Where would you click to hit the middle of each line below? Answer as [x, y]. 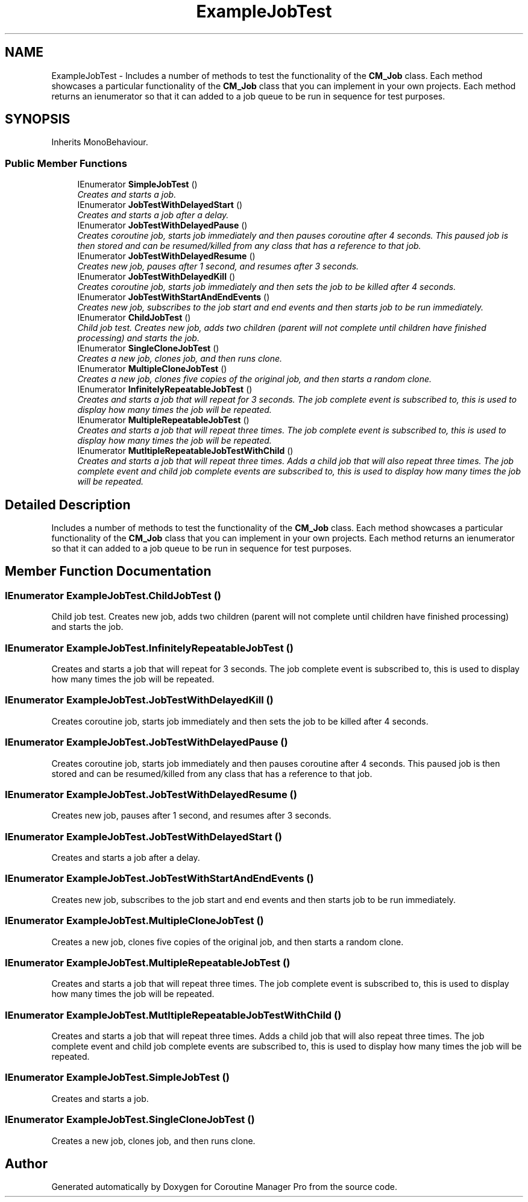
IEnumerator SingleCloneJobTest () [148, 348]
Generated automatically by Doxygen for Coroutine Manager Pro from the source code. [224, 1187]
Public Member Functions [66, 163]
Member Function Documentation [108, 571]
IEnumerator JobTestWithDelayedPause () [162, 225]
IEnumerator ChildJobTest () [134, 318]
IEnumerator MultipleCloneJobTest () [152, 369]
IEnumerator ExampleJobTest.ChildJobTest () [113, 595]
